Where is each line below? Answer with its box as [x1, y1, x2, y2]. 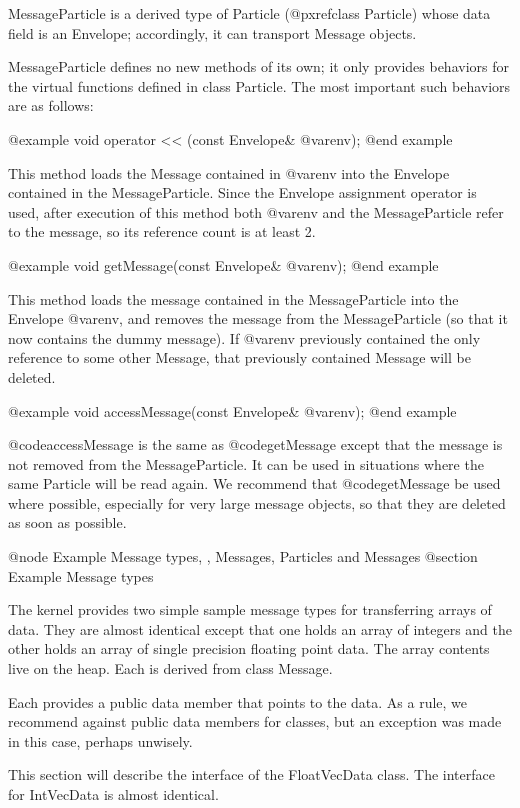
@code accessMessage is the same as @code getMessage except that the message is [8, 434, 503, 455]
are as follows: [8, 95, 94, 116]
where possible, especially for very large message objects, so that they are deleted [8, 492, 506, 513]
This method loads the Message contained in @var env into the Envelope [8, 162, 450, 183]
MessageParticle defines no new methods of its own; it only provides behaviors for [8, 56, 509, 77]
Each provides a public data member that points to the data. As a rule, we [8, 691, 468, 712]
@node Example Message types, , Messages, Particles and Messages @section [8, 546, 478, 567]
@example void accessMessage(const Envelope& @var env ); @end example [8, 400, 457, 421]
